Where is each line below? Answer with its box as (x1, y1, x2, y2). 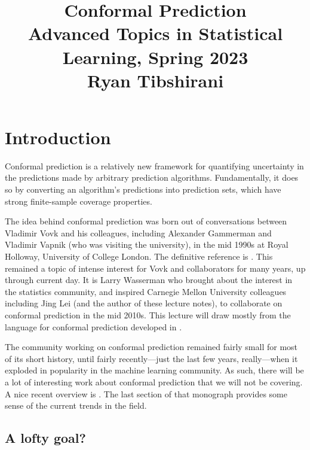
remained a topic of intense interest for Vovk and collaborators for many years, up (5, 262, 306, 274)
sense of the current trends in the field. (5, 399, 147, 412)
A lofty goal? (5, 428, 86, 447)
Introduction (5, 124, 111, 149)
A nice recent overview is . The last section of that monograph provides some (5, 387, 287, 400)
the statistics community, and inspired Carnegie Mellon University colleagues (5, 285, 287, 297)
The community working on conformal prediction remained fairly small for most (5, 340, 298, 353)
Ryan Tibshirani (87, 68, 224, 92)
